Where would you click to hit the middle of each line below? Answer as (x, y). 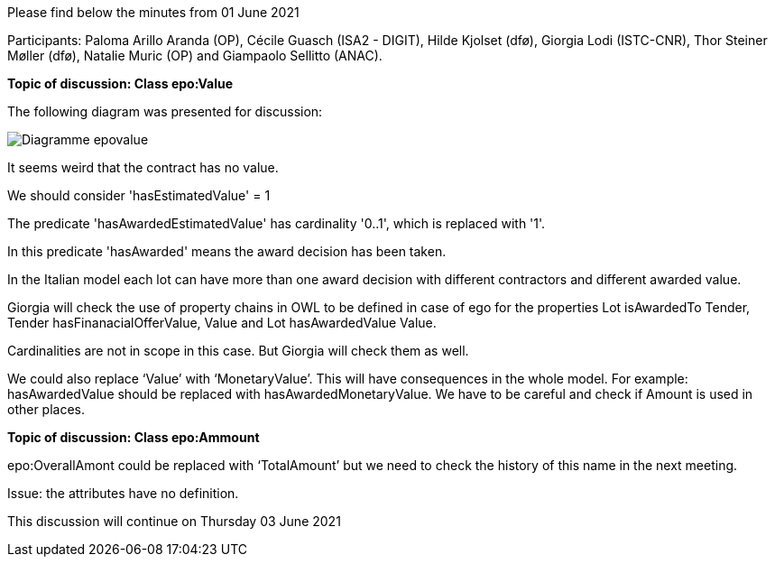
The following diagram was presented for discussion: (165, 111)
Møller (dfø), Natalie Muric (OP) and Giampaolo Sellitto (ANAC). (195, 55)
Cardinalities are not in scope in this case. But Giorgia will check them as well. (238, 351)
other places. (46, 409)
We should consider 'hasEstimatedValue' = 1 (139, 195)
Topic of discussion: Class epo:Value (120, 83)
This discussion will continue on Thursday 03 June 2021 (174, 521)
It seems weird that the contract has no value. (143, 167)
